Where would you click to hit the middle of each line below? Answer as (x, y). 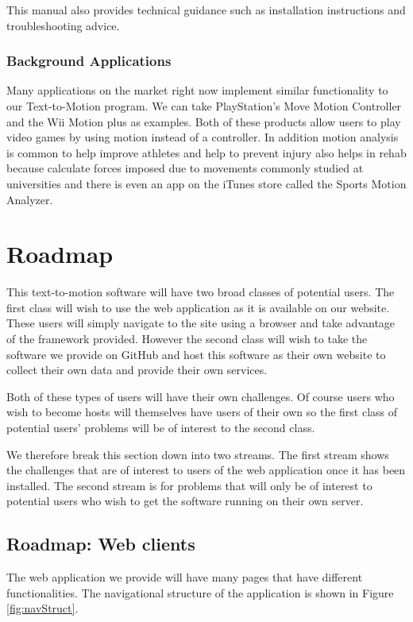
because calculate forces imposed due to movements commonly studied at (185, 168)
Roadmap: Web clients (101, 544)
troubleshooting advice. (63, 25)
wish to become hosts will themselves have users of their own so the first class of (202, 412)
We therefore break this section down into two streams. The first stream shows (198, 454)
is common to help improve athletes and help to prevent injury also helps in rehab (206, 152)
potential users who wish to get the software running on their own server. (185, 501)
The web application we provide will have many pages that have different (185, 577)
